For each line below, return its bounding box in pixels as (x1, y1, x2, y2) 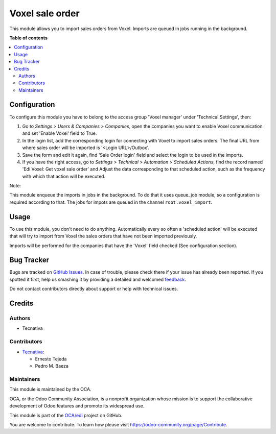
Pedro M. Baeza (35, 363, 69, 369)
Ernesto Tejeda (35, 355, 67, 362)
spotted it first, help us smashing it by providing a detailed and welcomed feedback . (9, 276, 187, 282)
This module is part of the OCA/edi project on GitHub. (9, 412, 123, 418)
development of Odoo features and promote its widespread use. (9, 403, 145, 409)
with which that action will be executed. (22, 173, 106, 179)
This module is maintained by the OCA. (9, 386, 91, 393)
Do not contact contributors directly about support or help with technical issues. (9, 286, 178, 292)
